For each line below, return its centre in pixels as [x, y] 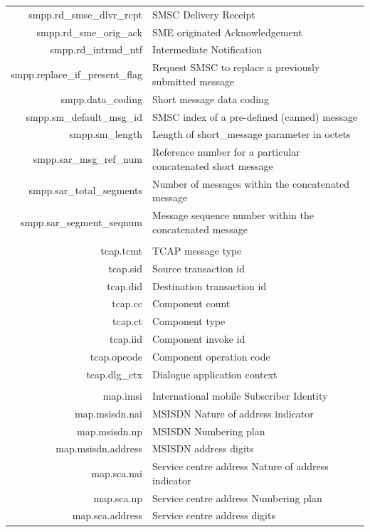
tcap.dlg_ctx [114, 374]
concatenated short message [212, 165]
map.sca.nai [117, 473]
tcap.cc [127, 303]
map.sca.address [107, 515]
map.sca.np [118, 498]
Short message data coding [210, 99]
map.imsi [122, 395]
